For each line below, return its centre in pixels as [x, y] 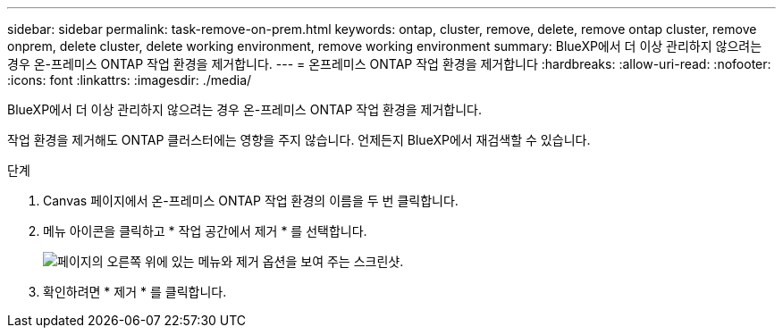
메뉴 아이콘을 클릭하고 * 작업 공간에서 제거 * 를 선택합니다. [205, 231]
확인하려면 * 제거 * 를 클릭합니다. [135, 292]
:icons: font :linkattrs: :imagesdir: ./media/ [130, 80]
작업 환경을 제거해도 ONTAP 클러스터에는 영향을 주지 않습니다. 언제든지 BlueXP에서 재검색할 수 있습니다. [299, 140]
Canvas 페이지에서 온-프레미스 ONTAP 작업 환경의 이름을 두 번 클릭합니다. [251, 201]
